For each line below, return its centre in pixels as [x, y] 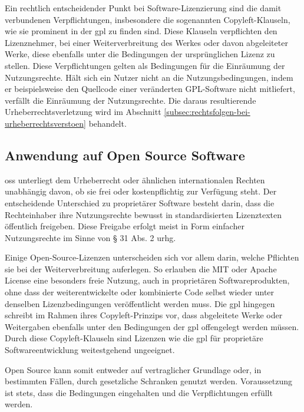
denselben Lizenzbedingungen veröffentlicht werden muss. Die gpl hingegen [140, 303]
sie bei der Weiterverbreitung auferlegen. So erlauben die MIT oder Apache [141, 268]
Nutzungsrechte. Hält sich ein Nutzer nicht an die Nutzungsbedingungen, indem [149, 77]
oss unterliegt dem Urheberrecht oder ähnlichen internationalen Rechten [135, 179]
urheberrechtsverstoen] [45, 123]
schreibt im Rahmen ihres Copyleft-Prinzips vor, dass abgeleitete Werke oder [144, 315]
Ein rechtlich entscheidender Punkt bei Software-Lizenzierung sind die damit [143, 8]
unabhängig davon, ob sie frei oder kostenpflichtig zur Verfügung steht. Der [141, 191]
